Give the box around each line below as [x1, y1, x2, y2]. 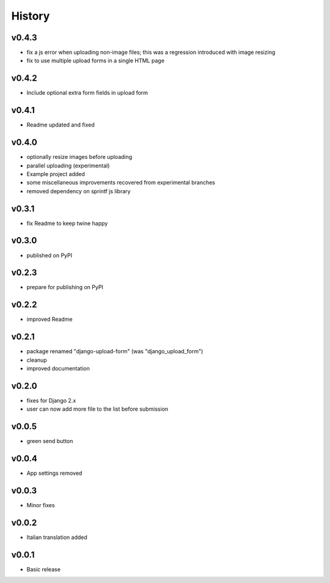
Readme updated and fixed [26, 121, 95, 128]
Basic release [26, 565, 61, 573]
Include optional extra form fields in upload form [26, 89, 148, 97]
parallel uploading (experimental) [26, 162, 110, 169]
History [11, 9, 50, 23]
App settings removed [26, 469, 82, 477]
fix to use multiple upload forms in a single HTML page [26, 57, 165, 64]
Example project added [26, 170, 86, 177]
